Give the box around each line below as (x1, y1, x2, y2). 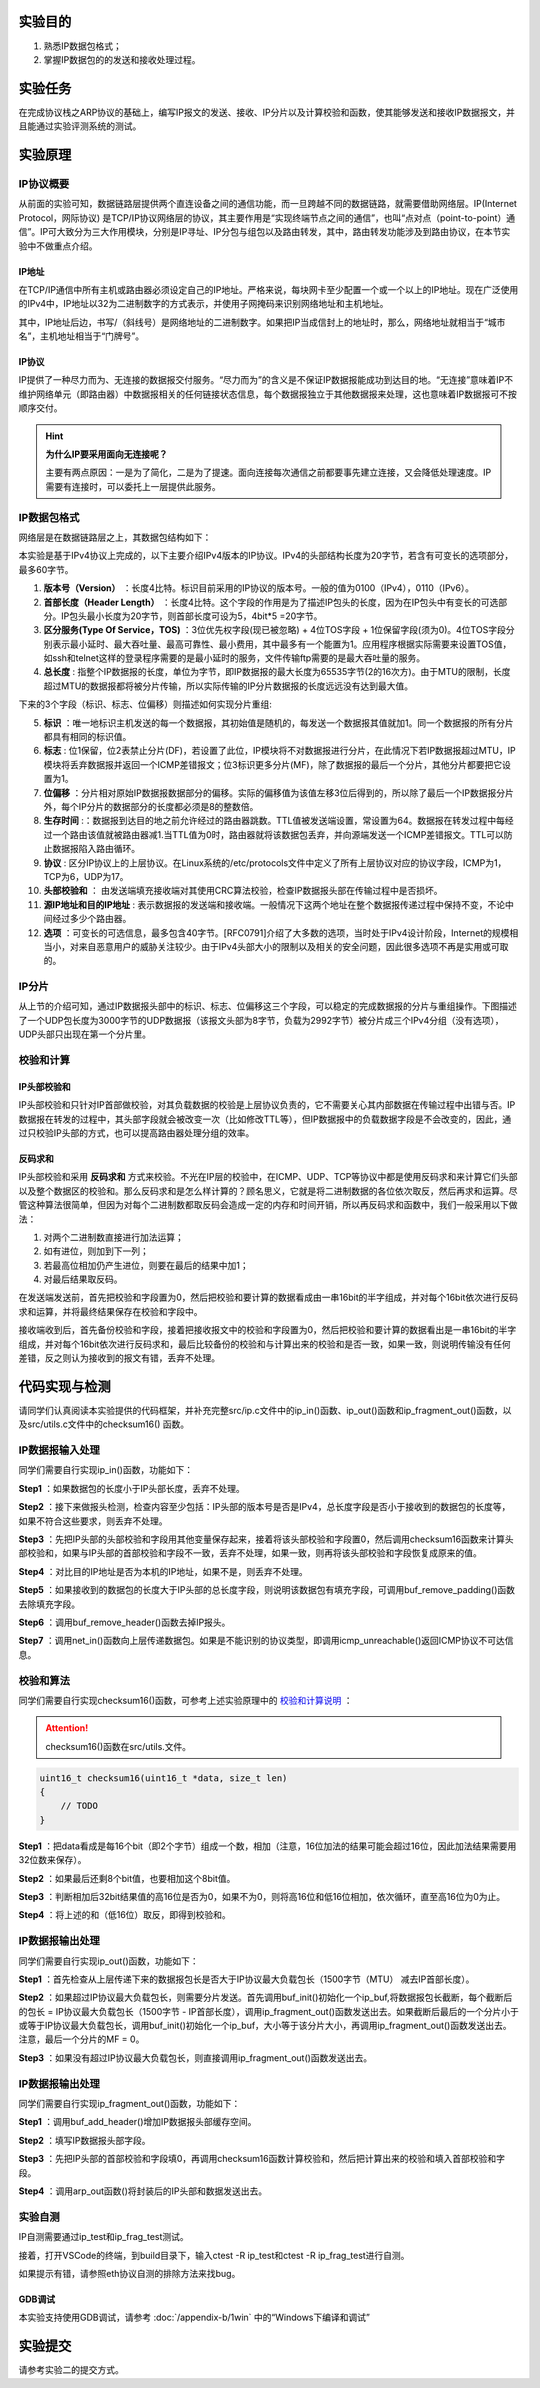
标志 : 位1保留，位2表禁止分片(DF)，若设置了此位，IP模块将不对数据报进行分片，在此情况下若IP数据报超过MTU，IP (43, 745, 516, 757)
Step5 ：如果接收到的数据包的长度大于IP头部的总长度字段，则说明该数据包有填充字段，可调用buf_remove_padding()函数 (18, 1584, 515, 1596)
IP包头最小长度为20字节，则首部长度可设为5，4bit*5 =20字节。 (60, 610, 323, 622)
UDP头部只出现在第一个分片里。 (18, 1028, 152, 1040)
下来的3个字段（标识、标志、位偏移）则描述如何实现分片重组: (18, 698, 272, 710)
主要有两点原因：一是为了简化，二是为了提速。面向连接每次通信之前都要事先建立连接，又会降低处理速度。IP (45, 466, 492, 479)
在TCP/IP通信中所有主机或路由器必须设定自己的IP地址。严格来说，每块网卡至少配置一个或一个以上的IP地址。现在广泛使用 (18, 283, 519, 295)
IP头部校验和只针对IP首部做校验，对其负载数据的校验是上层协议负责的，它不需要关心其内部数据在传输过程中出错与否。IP (18, 1099, 516, 1111)
